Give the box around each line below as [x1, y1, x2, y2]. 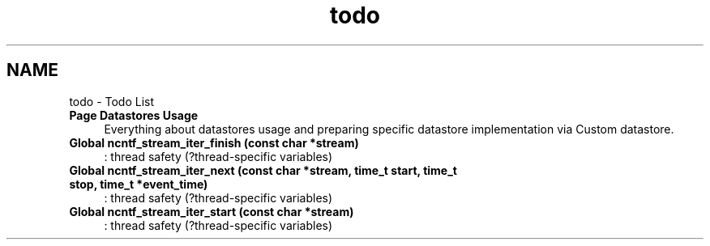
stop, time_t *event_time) [69, 176, 208, 191]
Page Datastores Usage [69, 108, 199, 122]
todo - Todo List [69, 94, 155, 108]
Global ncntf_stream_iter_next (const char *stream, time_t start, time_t [69, 163, 457, 177]
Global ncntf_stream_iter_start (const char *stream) [69, 204, 354, 218]
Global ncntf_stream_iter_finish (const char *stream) [69, 135, 359, 150]
